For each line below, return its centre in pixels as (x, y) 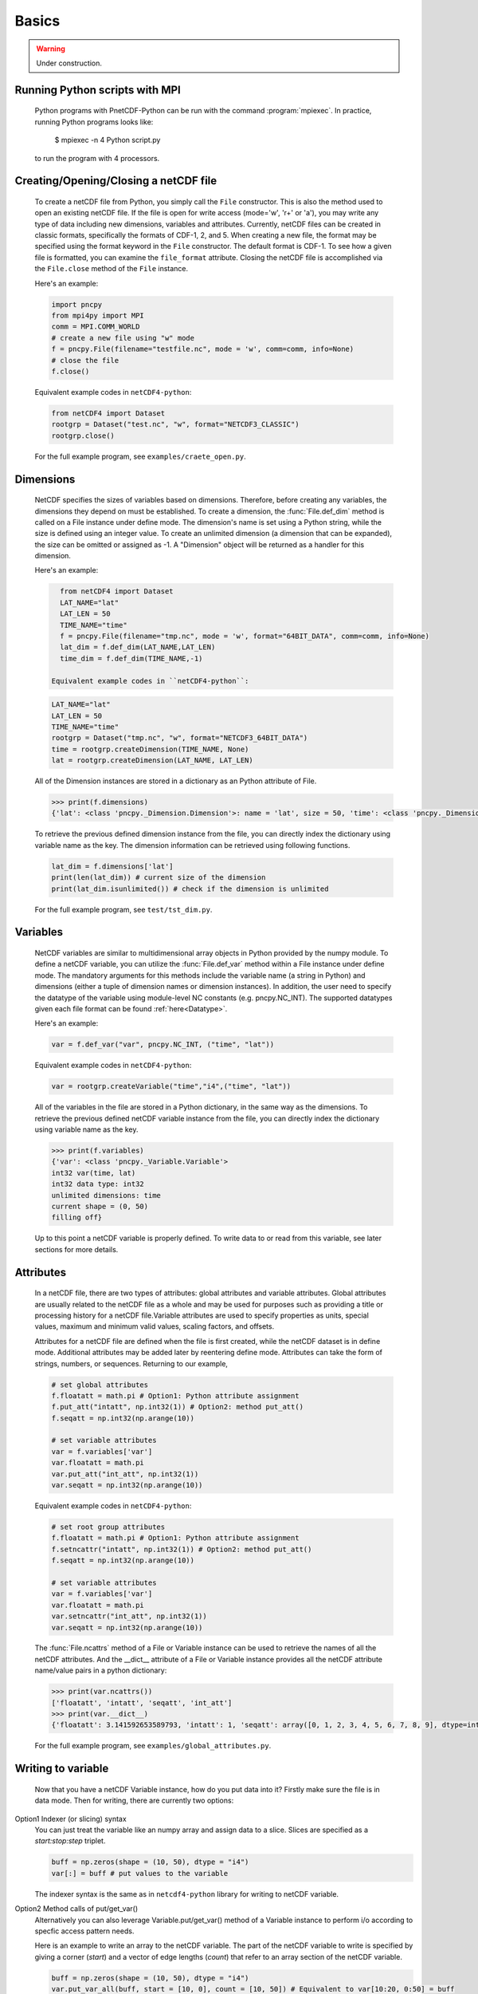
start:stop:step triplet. (70, 1841)
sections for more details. (76, 1249)
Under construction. (69, 63)
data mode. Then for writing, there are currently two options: (134, 1801)
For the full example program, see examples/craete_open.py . (140, 456)
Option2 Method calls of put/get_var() (76, 1909)
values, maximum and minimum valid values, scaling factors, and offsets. (155, 1326)
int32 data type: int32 (98, 1184)
